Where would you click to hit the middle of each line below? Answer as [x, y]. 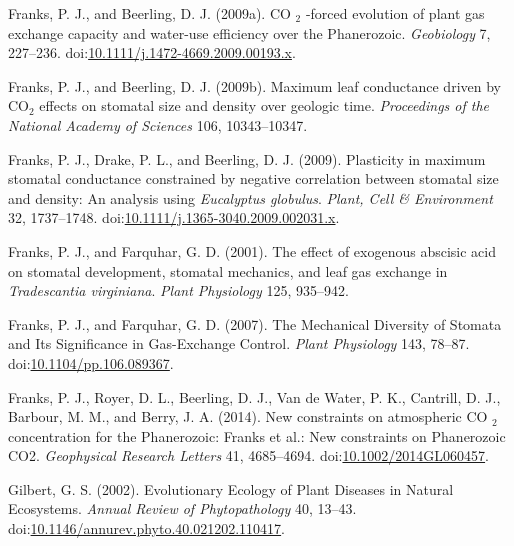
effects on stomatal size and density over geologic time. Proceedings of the [264, 105]
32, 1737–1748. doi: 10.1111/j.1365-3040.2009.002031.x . [174, 217]
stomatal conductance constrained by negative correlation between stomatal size [253, 178]
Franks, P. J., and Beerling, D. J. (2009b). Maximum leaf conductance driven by [254, 85]
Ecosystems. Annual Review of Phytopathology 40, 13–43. [182, 508]
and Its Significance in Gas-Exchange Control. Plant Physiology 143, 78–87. [239, 343]
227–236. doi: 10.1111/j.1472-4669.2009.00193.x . [152, 52]
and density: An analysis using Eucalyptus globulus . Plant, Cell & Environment [250, 197]
